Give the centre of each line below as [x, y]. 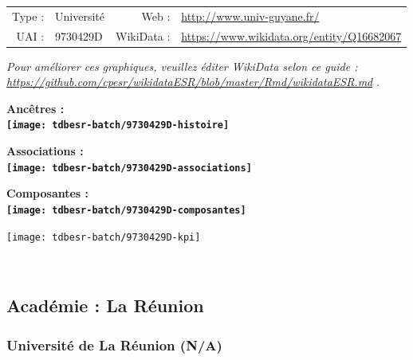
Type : [28, 16]
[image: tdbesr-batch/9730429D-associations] [129, 168]
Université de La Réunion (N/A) [114, 344]
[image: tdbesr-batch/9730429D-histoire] [118, 125]
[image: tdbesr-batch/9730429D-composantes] [126, 210]
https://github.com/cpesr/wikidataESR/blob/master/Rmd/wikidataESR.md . [193, 82]
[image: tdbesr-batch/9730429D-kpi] [104, 237]
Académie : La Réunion [105, 305]
